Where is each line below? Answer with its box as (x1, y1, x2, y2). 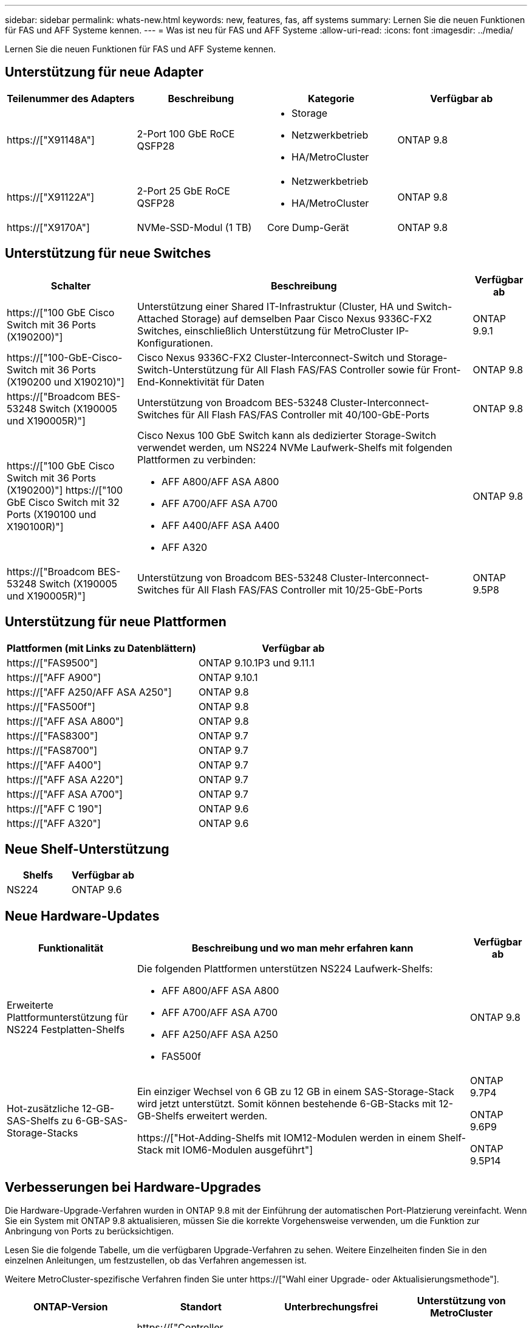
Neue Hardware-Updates (5, 908, 160, 924)
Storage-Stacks (7, 1127, 78, 1140)
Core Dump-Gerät (267, 221, 349, 233)
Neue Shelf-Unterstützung (5, 841, 169, 857)
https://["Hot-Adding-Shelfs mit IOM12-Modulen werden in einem (137, 1132, 435, 1144)
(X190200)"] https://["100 (7, 483, 123, 496)
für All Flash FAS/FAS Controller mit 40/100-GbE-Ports (182, 408, 429, 421)
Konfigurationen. (137, 336, 213, 349)
